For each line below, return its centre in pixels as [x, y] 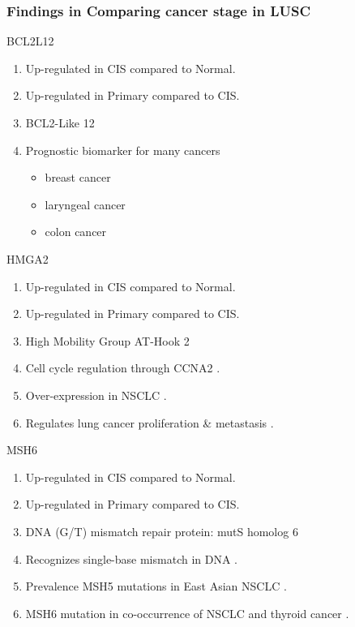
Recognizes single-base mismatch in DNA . [132, 558]
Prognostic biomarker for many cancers [123, 150]
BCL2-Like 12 [60, 122]
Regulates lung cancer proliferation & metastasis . [150, 422]
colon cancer [76, 232]
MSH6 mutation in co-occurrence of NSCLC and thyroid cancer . [187, 613]
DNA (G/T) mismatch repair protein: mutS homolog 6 [162, 531]
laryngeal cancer [85, 204]
